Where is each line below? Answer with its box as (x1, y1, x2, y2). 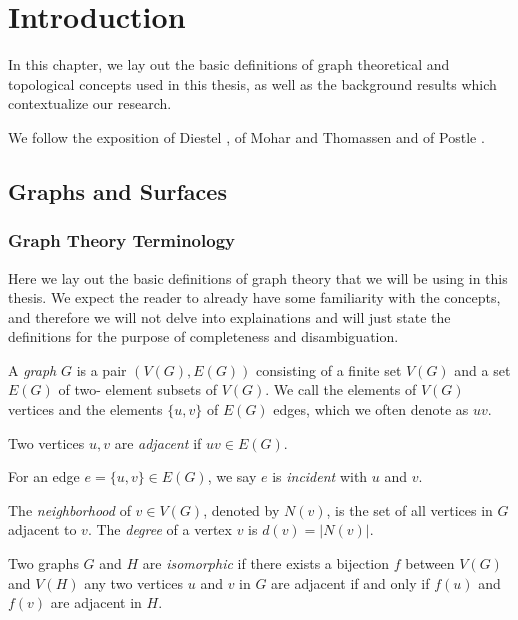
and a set (454, 359, 511, 380)
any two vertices (84, 572, 184, 593)
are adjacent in (50, 592, 142, 613)
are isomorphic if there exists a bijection (142, 553, 390, 574)
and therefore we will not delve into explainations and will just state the (8, 306, 451, 327)
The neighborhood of (8, 499, 131, 520)
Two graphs (8, 553, 79, 574)
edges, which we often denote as (273, 399, 469, 420)
